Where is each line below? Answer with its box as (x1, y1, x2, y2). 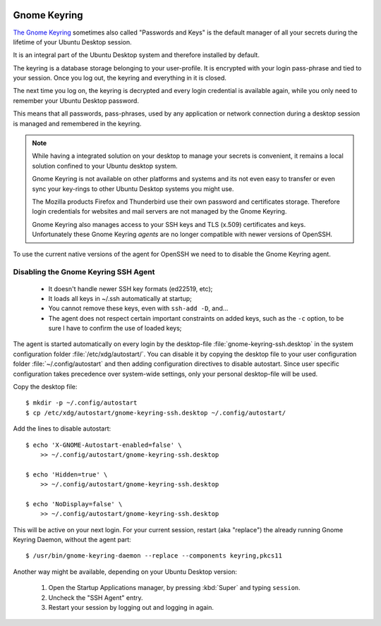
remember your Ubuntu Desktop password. (13, 96, 139, 105)
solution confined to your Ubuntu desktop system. (32, 161, 178, 170)
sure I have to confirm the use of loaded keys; (48, 324, 182, 333)
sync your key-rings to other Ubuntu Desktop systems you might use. (32, 184, 234, 193)
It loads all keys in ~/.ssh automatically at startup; (48, 294, 192, 302)
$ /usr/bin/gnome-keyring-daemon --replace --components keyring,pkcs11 (25, 552, 282, 560)
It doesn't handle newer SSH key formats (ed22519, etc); (48, 284, 213, 293)
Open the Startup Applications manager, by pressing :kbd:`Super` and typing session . (48, 584, 301, 592)
